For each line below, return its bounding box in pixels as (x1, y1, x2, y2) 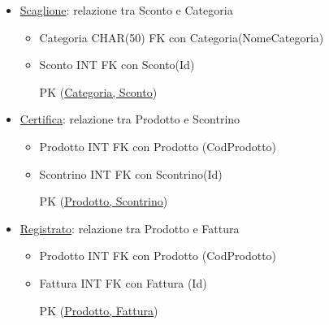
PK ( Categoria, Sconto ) (39, 83, 158, 100)
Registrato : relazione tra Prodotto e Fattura (19, 219, 240, 236)
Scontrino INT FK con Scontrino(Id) (39, 165, 223, 182)
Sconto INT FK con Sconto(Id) (39, 56, 195, 73)
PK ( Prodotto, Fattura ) (39, 301, 158, 318)
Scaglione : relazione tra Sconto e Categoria (19, 2, 233, 18)
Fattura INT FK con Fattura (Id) (39, 274, 207, 291)
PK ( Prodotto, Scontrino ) (39, 193, 168, 210)
